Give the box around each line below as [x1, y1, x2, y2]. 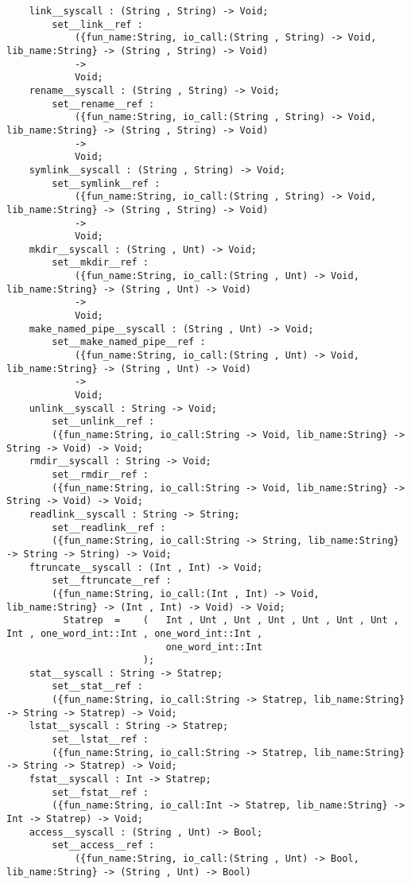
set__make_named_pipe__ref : [52, 336, 206, 348]
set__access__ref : [52, 839, 155, 851]
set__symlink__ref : [52, 177, 161, 189]
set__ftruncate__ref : [52, 575, 172, 587]
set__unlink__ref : [52, 416, 155, 428]
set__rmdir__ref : [52, 468, 149, 480]
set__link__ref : [52, 18, 143, 30]
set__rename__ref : [52, 98, 155, 110]
